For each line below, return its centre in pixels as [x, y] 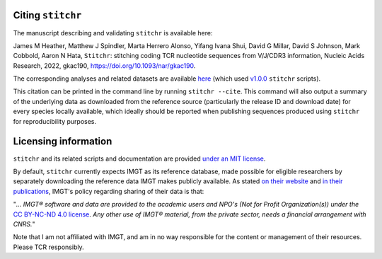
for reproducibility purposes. [55, 121]
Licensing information [63, 142]
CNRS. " [24, 224]
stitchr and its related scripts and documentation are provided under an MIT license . [139, 159]
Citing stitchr [47, 15]
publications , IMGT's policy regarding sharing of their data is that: [109, 191]
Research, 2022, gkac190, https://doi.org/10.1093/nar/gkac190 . [104, 65]
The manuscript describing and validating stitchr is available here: [113, 33]
